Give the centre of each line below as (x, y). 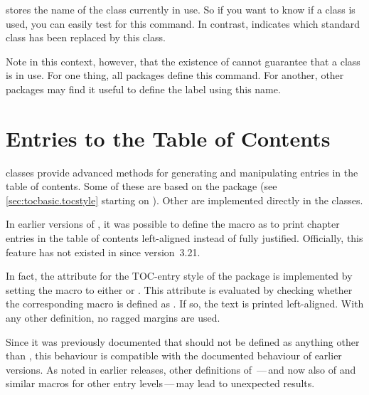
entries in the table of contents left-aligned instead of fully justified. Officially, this (184, 238)
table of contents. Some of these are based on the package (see (141, 186)
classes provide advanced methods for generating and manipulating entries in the (182, 172)
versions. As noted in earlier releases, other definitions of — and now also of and (181, 369)
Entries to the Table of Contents (168, 138)
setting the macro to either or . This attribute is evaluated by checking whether (179, 289)
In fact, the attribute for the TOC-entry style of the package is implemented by (179, 276)
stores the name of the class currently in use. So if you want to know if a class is (181, 9)
